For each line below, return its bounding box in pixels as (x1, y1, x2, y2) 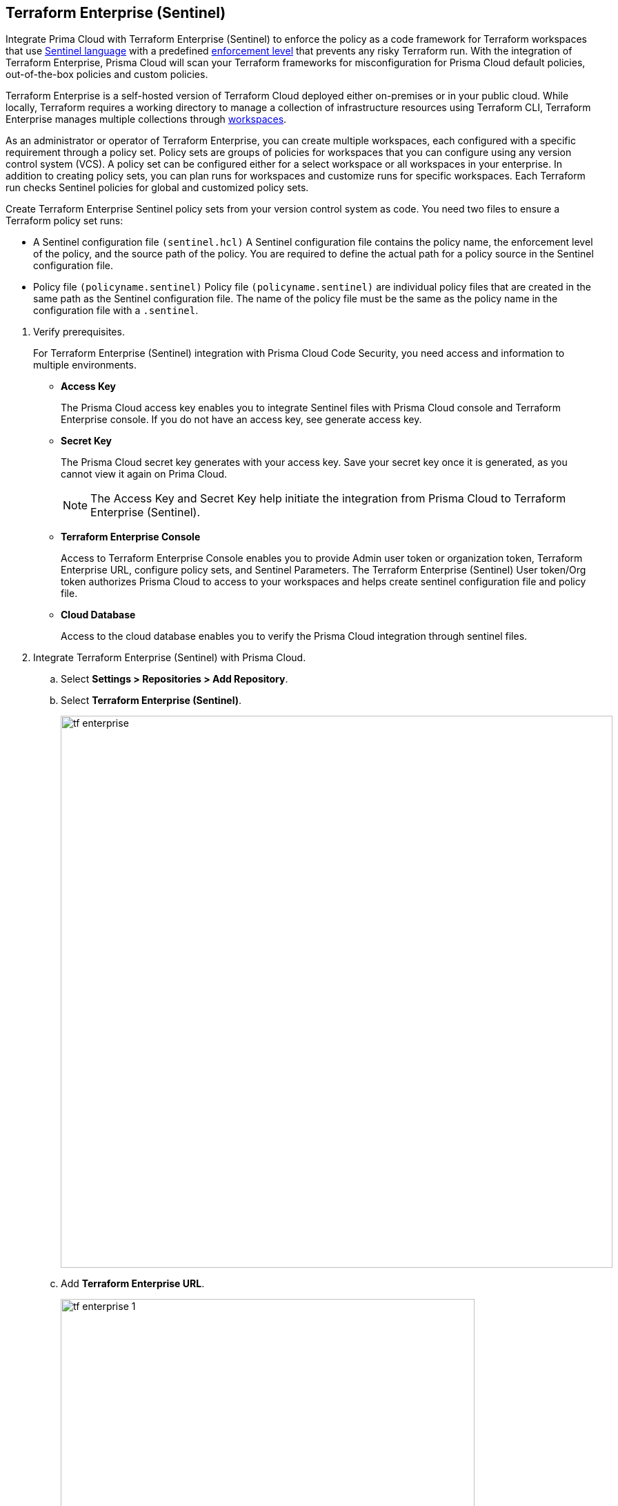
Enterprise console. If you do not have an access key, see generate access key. (61, 413, 422, 426)
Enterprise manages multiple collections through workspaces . (6, 113, 287, 126)
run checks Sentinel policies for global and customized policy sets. (6, 182, 309, 194)
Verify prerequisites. (33, 326, 125, 338)
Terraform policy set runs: (6, 215, 123, 227)
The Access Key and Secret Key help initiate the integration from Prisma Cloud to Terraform (90, 491, 566, 506)
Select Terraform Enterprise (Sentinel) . (61, 694, 242, 707)
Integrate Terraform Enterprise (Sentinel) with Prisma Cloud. (33, 652, 306, 664)
